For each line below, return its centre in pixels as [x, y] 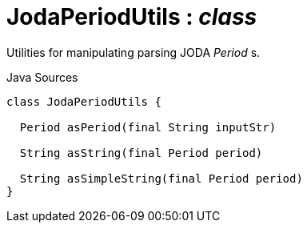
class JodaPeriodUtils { [84, 101]
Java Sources [42, 77]
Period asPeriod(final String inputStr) [148, 127]
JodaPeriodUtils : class [132, 17]
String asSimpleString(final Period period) [161, 178]
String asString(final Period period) [141, 153]
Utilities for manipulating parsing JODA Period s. [134, 52]
